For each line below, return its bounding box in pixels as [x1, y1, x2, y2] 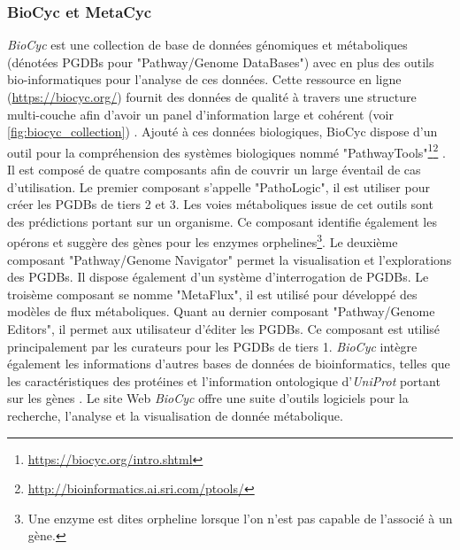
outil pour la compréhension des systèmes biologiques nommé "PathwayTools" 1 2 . [7, 140, 446, 161]
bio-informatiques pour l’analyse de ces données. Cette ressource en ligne [7, 70, 402, 89]
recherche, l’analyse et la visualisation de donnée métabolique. [7, 407, 343, 424]
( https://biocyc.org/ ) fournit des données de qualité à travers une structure [7, 88, 417, 105]
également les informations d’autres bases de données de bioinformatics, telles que [7, 354, 450, 373]
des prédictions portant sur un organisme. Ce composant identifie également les [7, 212, 437, 230]
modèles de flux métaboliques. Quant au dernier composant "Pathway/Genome [7, 302, 435, 321]
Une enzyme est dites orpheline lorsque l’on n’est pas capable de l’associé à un [27, 508, 453, 527]
